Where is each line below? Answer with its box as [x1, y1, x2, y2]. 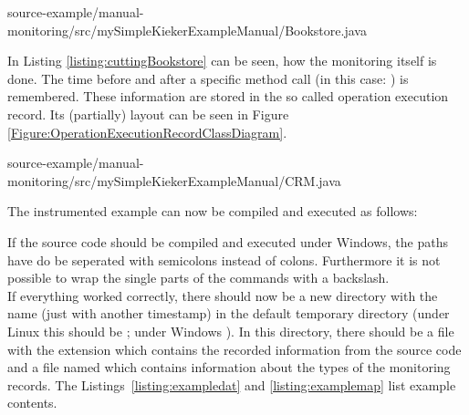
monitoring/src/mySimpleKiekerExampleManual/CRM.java [7, 171, 341, 190]
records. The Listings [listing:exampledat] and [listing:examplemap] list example [7, 375, 456, 394]
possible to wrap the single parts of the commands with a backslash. [7, 268, 390, 287]
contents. [7, 393, 57, 412]
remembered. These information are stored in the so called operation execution [7, 87, 449, 106]
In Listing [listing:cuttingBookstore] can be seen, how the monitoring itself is [7, 51, 437, 70]
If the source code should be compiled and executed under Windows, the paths [7, 232, 448, 251]
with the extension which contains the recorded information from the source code [7, 339, 462, 358]
